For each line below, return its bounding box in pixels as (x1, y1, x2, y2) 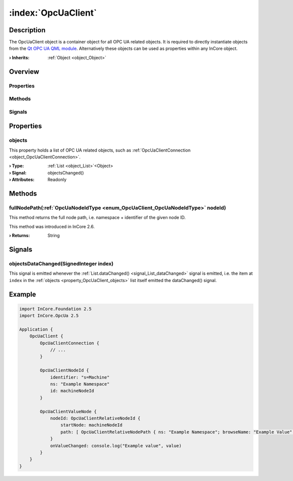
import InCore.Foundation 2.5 (19, 306, 92, 311)
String (47, 233, 60, 239)
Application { (19, 327, 53, 332)
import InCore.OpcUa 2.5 (19, 313, 79, 319)
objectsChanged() (47, 170, 84, 175)
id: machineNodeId (50, 388, 95, 394)
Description (9, 26, 46, 34)
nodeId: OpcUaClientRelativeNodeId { (50, 415, 141, 421)
